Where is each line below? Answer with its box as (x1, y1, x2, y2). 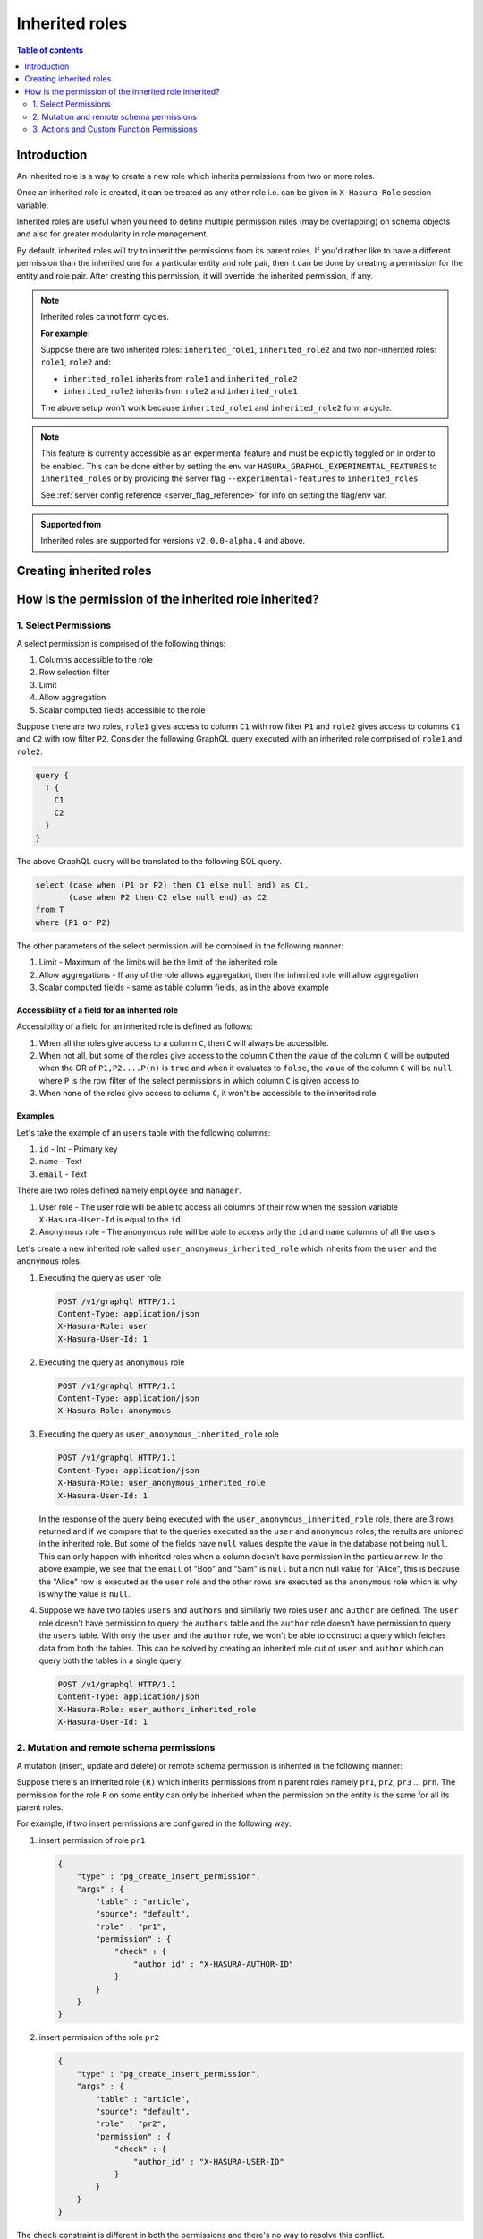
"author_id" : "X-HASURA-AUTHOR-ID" (132, 1959, 294, 1969)
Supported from (40, 519, 102, 529)
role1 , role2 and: (40, 356, 111, 367)
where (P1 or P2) (35, 917, 112, 927)
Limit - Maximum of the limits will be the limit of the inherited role (38, 957, 278, 967)
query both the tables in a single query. (38, 1655, 183, 1666)
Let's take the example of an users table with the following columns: (16, 1127, 271, 1137)
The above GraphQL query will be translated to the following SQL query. (16, 855, 282, 866)
